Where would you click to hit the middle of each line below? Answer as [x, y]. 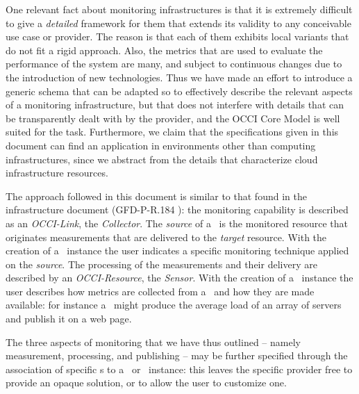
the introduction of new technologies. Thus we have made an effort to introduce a [179, 77]
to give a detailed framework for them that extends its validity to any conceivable [178, 23]
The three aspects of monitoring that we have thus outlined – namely [153, 342]
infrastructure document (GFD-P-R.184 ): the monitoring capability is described [177, 210]
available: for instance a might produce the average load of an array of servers [174, 305]
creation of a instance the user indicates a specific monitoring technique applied [177, 251]
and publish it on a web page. [69, 319]
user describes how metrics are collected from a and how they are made [160, 291]
